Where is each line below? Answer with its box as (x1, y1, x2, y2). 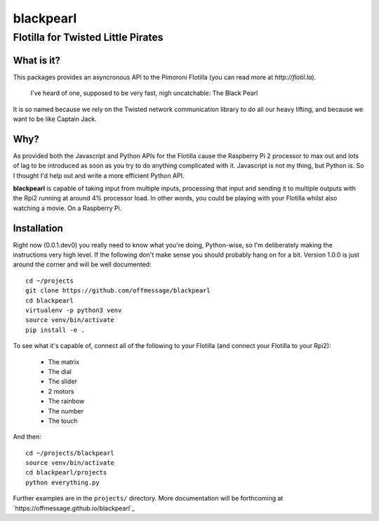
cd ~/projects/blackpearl (25, 449, 115, 457)
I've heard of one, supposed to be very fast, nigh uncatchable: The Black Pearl (30, 89, 258, 98)
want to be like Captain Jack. (13, 115, 98, 123)
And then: (13, 432, 41, 441)
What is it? (13, 54, 61, 66)
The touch (48, 416, 78, 425)
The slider (48, 377, 77, 386)
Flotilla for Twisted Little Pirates (13, 31, 164, 44)
